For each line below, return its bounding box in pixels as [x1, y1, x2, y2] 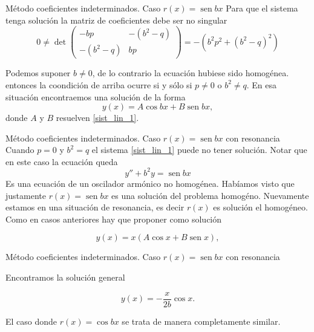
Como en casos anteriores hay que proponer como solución [5, 212, 222, 225]
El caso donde [5, 314, 57, 327]
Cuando [5, 143, 34, 156]
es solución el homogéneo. [213, 201, 308, 213]
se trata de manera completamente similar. [122, 314, 281, 327]
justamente [5, 189, 46, 201]
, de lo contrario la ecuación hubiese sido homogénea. [92, 67, 289, 79]
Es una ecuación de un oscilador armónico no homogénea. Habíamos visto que [5, 177, 295, 189]
